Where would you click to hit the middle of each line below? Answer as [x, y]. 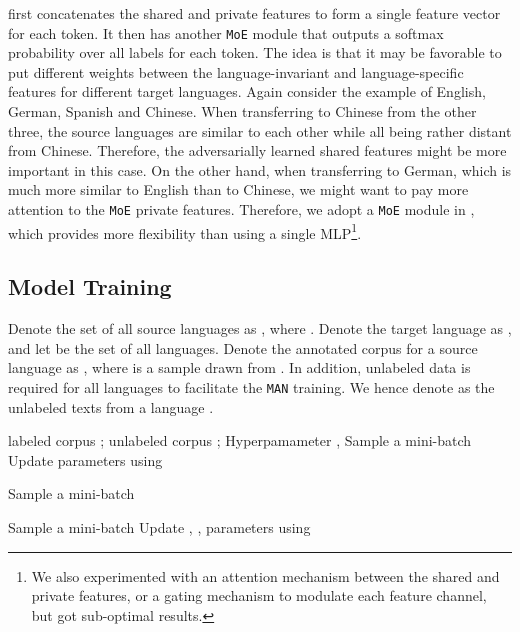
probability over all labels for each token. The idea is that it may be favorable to [255, 52]
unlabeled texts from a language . [111, 406]
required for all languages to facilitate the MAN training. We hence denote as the [251, 386]
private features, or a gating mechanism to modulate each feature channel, [259, 595]
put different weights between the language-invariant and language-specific [236, 71]
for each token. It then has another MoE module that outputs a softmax [226, 32]
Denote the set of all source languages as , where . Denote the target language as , [260, 328]
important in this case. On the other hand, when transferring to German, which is [260, 169]
